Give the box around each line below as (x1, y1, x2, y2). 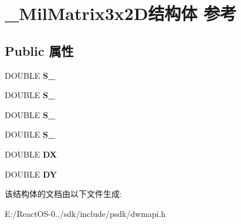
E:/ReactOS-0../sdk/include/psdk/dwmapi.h (5, 207, 166, 219)
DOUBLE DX (5, 148, 57, 160)
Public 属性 (5, 41, 74, 59)
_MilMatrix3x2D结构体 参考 (5, 1, 237, 25)
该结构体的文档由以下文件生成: (5, 188, 122, 200)
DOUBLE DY (5, 168, 57, 180)
